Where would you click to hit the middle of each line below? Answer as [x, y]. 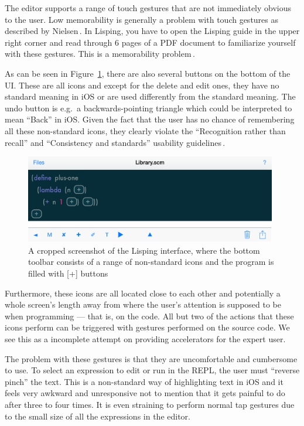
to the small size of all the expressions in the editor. [98, 416]
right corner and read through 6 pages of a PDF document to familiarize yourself [150, 42]
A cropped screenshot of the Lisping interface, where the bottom [144, 250]
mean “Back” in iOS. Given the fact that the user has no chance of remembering [150, 119]
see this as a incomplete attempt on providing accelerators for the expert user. [145, 339]
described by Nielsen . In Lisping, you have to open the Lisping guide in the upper [152, 31]
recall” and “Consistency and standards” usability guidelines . [115, 142]
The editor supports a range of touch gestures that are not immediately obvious [148, 8]
